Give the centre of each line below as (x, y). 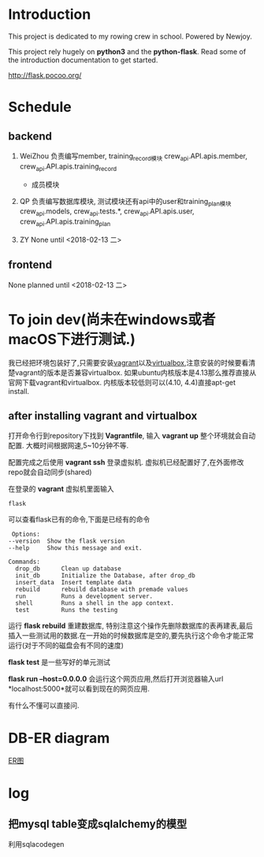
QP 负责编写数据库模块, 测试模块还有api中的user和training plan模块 (125, 202)
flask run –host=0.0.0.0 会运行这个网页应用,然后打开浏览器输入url (116, 679)
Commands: (24, 562)
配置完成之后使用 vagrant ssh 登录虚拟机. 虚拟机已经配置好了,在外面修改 (126, 462)
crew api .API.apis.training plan (65, 222)
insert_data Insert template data (74, 583)
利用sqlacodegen (36, 844)
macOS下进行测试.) (72, 339)
